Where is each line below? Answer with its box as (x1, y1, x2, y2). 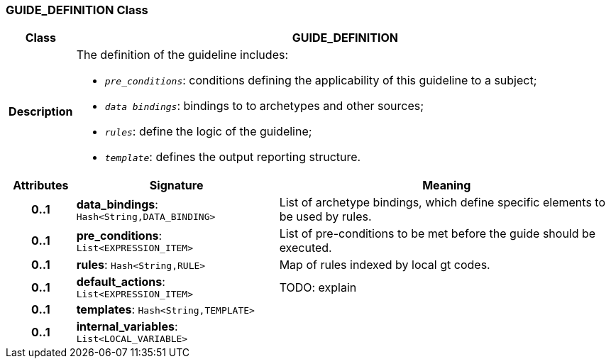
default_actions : (76, 275, 165, 289)
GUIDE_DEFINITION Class (6, 3, 148, 17)
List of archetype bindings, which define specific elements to (279, 195, 605, 210)
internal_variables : (76, 319, 178, 334)
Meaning (422, 178, 471, 193)
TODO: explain (279, 280, 357, 294)
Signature (149, 178, 204, 193)
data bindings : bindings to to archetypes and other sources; (104, 99, 424, 114)
